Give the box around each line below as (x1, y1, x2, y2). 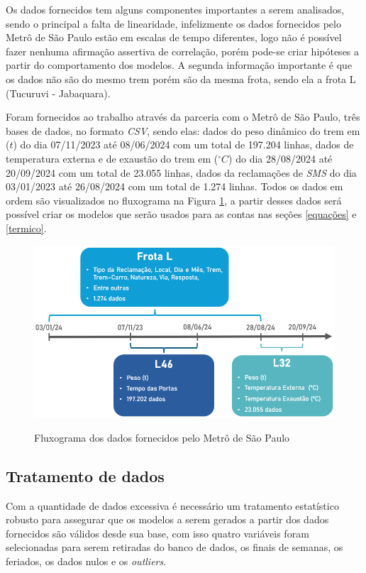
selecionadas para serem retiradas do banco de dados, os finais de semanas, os (6, 540, 343, 555)
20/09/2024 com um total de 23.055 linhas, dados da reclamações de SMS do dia (6, 165, 357, 180)
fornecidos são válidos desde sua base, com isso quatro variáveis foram (6, 525, 309, 540)
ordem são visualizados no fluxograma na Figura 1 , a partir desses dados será (6, 192, 342, 207)
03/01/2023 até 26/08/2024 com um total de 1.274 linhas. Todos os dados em (6, 179, 343, 194)
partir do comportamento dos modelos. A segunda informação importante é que (6, 58, 353, 72)
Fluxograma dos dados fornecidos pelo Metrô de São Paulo (34, 430, 290, 444)
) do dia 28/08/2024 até (228, 151, 333, 165)
